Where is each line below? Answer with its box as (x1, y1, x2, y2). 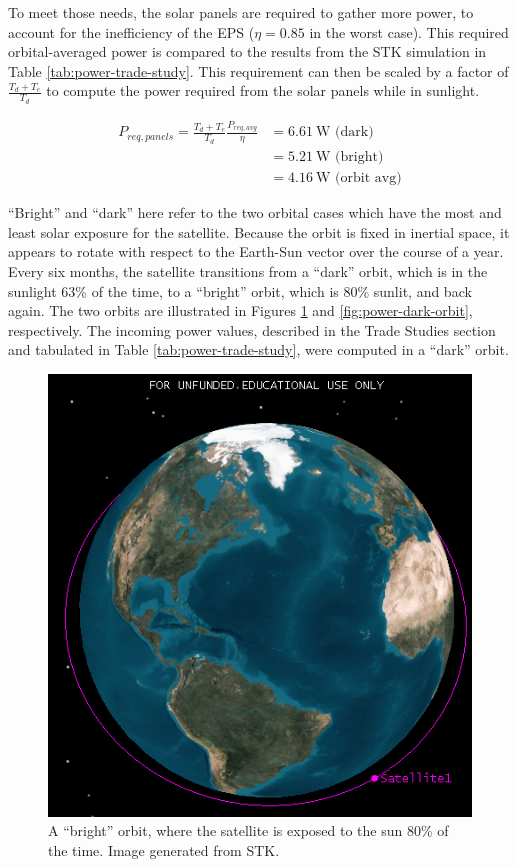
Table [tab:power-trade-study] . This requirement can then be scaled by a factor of (8, 60, 509, 81)
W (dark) (316, 125, 374, 140)
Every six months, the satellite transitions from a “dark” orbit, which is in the (8, 261, 488, 282)
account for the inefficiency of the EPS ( (8, 21, 255, 42)
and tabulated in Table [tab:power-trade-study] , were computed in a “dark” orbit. (8, 339, 509, 360)
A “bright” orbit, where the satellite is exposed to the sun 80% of (48, 820, 449, 841)
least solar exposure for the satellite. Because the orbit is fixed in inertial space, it (8, 221, 510, 242)
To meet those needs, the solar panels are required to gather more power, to (8, 2, 474, 22)
